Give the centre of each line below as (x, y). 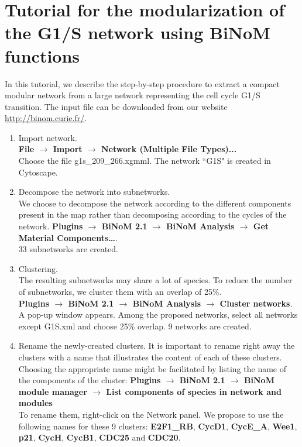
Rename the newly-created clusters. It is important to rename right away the (157, 345)
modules (35, 403)
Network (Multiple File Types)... (169, 149)
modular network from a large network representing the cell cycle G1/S (133, 95)
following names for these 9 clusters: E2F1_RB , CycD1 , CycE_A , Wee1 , (158, 426)
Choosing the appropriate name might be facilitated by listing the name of (152, 368)
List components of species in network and (194, 391)
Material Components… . (68, 237)
